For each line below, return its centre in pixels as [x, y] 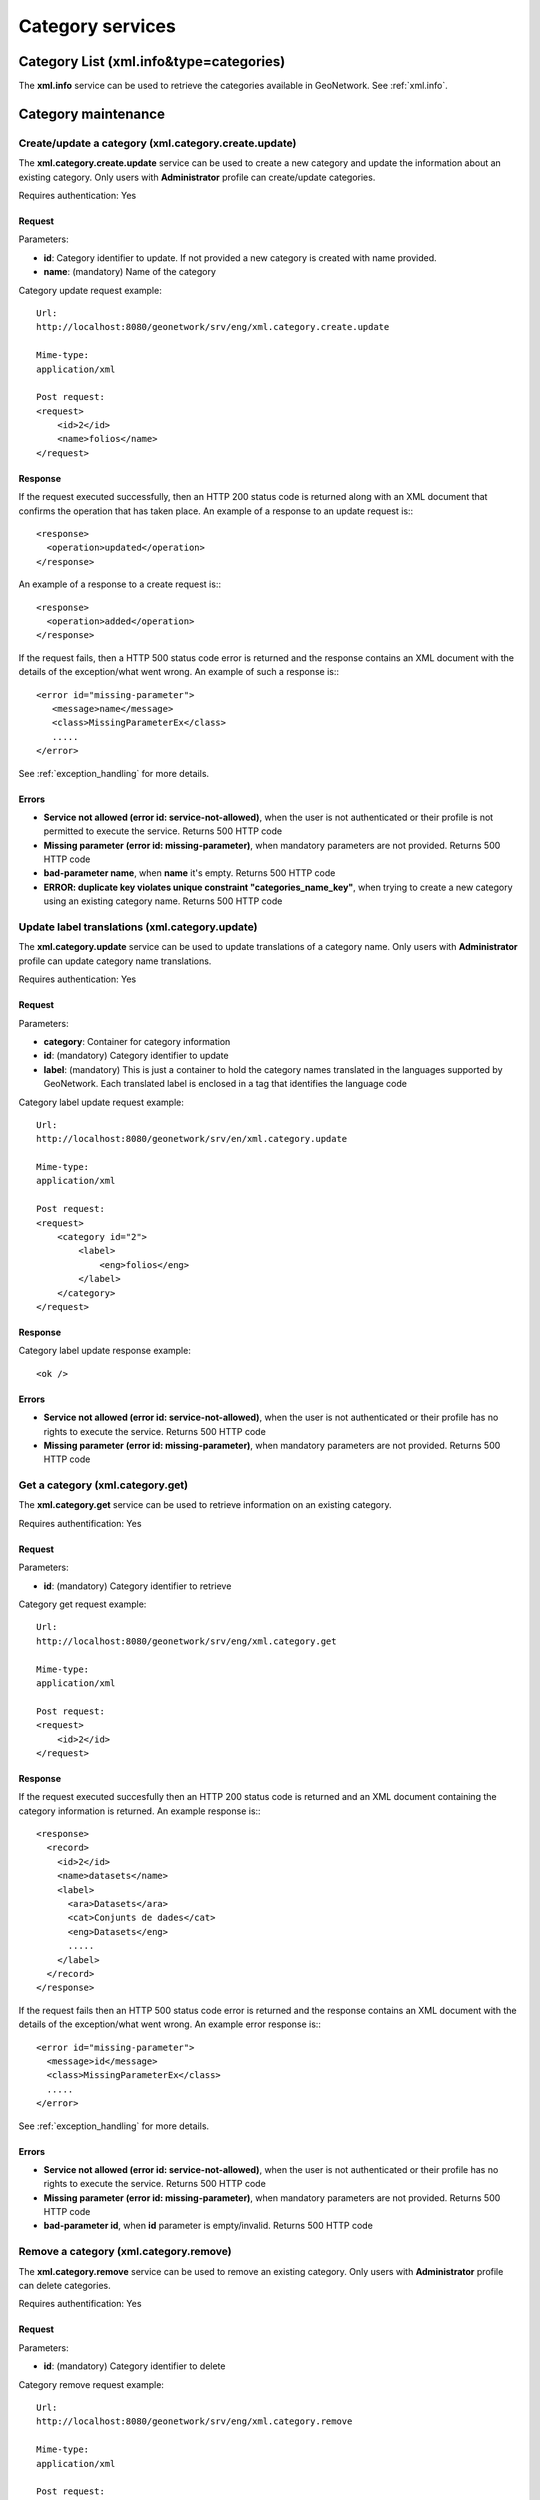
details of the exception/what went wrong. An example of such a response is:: [179, 672]
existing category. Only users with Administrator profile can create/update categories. [197, 177]
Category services [97, 26]
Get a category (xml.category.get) [103, 1485]
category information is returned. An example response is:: [139, 1811]
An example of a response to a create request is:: [120, 584]
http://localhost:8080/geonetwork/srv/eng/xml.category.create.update [213, 327]
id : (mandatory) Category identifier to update [136, 1056]
